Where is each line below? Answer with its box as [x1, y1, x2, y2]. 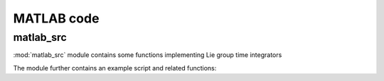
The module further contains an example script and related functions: [13, 63, 217, 72]
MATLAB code [13, 11, 100, 26]
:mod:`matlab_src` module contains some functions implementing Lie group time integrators [13, 51, 282, 59]
